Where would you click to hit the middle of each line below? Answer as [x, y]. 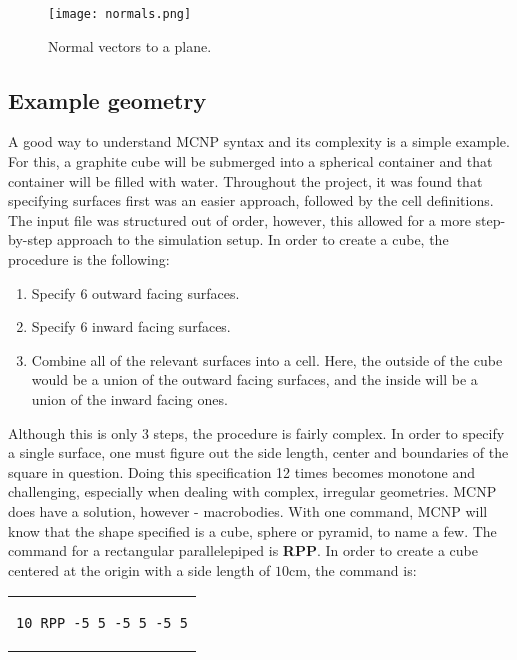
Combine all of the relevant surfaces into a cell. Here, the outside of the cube [267, 359]
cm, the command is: [352, 569]
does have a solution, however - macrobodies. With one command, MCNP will [248, 510]
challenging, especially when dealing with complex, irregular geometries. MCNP [252, 491]
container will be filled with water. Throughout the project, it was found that [245, 180]
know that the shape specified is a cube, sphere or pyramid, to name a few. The [252, 530]
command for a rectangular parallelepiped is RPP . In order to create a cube [243, 550]
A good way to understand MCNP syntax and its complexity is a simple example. [259, 141]
